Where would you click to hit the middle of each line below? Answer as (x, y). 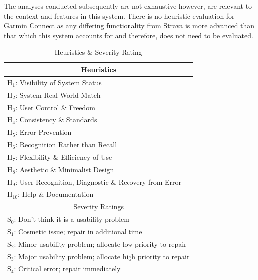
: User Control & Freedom (56, 107)
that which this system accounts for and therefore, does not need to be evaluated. (129, 35)
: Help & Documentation (56, 194)
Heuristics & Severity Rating (98, 52)
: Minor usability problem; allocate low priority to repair (100, 243)
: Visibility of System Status (59, 82)
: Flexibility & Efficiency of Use (64, 156)
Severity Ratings (99, 206)
